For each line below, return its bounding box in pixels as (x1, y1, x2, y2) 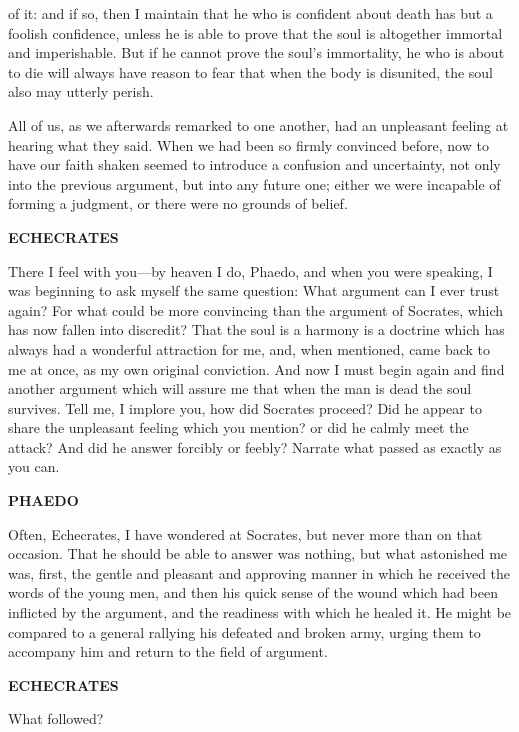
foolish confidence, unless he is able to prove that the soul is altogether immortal (8, 22, 503, 43)
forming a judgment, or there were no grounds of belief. (8, 193, 348, 214)
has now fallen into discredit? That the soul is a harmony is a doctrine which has (8, 319, 505, 340)
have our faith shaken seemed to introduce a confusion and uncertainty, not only (8, 154, 501, 175)
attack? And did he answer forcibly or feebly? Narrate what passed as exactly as (8, 436, 502, 457)
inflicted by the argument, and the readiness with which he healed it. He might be (8, 602, 512, 623)
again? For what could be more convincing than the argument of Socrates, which (8, 299, 504, 320)
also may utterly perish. (8, 81, 154, 102)
